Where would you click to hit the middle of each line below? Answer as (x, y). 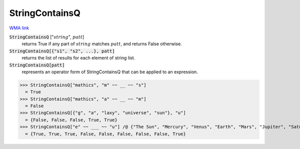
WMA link (19, 28)
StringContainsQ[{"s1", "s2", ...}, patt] (62, 51)
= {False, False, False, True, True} (71, 120)
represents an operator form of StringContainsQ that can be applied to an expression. (110, 72)
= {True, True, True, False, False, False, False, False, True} (105, 134)
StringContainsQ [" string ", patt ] (47, 37)
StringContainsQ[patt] (37, 65)
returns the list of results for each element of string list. (78, 58)
